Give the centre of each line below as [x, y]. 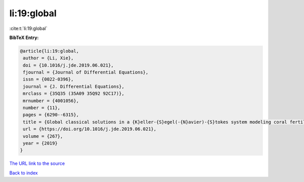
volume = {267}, [43, 136]
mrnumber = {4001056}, [51, 101]
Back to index [24, 173]
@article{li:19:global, [50, 51]
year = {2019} [40, 143]
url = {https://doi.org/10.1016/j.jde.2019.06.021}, [90, 129]
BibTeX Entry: [24, 38]
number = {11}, [42, 108]
